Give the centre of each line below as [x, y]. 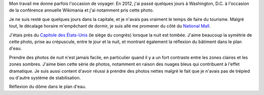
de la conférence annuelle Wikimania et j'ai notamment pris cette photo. [81, 10]
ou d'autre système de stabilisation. [45, 78]
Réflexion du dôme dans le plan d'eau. [48, 87]
